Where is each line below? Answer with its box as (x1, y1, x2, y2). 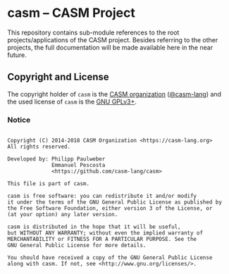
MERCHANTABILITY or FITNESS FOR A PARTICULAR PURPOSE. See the (7, 236, 197, 243)
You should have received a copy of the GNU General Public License (7, 254, 213, 261)
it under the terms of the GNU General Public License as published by (7, 199, 222, 206)
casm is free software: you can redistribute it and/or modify (7, 192, 197, 200)
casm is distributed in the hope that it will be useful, (7, 223, 181, 230)
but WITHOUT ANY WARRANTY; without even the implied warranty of (7, 230, 203, 237)
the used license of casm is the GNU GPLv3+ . (7, 97, 137, 106)
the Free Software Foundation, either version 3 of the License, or (7, 205, 213, 212)
